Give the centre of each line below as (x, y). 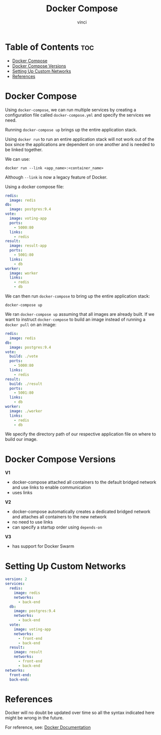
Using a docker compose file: (35, 186)
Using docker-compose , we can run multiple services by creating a (71, 110)
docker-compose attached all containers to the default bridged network (84, 482)
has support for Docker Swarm (43, 546)
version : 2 (16, 579)
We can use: (18, 159)
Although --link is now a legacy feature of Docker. (56, 177)
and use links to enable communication (51, 487)
